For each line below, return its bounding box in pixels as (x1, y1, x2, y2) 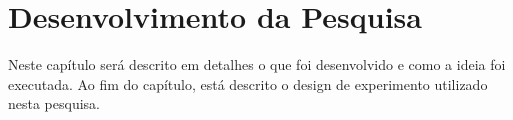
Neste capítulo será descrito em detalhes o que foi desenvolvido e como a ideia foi (8, 54, 506, 75)
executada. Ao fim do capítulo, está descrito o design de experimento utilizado (8, 73, 488, 94)
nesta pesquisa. (8, 93, 101, 114)
